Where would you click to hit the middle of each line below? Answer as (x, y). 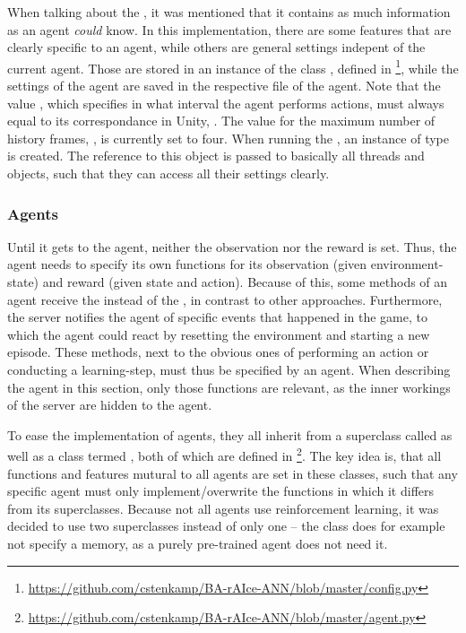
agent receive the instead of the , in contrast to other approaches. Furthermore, (225, 299)
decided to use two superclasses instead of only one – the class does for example (226, 526)
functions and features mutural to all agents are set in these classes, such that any (233, 473)
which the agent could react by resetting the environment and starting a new (219, 334)
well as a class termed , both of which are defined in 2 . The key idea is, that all (224, 454)
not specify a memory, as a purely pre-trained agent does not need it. (198, 543)
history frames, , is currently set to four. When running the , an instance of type (228, 138)
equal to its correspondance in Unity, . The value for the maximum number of (221, 121)
